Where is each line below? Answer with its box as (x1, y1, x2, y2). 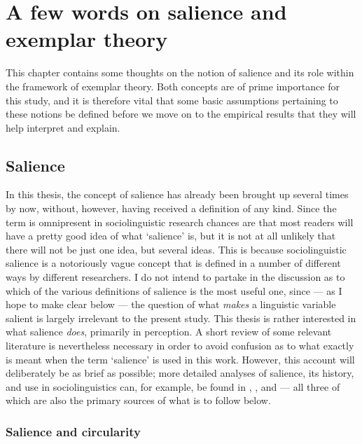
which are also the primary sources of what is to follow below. (6, 393, 271, 408)
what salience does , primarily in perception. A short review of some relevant (6, 324, 332, 339)
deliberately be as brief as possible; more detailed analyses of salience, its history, (6, 366, 354, 380)
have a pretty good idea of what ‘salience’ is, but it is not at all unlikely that (6, 228, 336, 243)
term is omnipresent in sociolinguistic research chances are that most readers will (6, 214, 354, 229)
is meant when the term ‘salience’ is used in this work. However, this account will (6, 352, 355, 366)
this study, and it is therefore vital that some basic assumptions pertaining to (6, 92, 338, 107)
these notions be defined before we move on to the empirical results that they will (6, 106, 356, 121)
